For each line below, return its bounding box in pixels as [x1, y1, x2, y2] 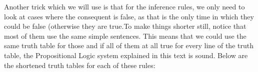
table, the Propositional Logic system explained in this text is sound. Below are [4, 50, 248, 60]
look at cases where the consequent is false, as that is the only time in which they [4, 11, 254, 21]
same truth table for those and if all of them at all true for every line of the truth [4, 40, 253, 51]
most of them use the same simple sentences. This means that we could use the [4, 30, 246, 41]
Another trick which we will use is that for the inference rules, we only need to [4, 1, 245, 11]
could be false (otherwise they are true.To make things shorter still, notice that [4, 21, 246, 31]
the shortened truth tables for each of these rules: [4, 60, 155, 70]
